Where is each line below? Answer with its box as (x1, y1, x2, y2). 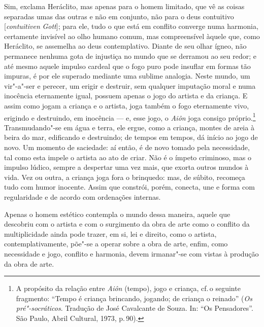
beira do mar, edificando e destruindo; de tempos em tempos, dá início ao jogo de (4, 132, 258, 142)
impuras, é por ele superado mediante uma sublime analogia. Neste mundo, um (4, 70, 250, 81)
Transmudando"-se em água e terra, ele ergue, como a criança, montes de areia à (4, 122, 254, 132)
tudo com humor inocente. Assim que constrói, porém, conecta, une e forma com (4, 181, 255, 192)
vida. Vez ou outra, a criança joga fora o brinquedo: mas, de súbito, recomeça (4, 171, 245, 182)
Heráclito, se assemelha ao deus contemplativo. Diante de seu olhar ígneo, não (4, 41, 247, 51)
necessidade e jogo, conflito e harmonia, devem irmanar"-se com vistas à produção (4, 248, 259, 259)
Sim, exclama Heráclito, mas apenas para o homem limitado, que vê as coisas (4, 1, 245, 11)
